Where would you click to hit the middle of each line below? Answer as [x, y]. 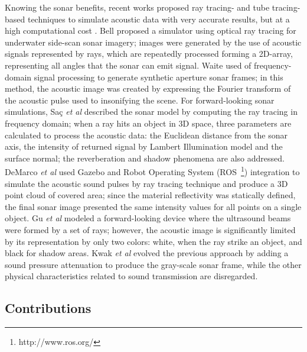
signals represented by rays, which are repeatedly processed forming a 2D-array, [149, 54]
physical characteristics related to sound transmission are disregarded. [131, 276]
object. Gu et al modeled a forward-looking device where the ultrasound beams [148, 218]
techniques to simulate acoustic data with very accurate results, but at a [159, 19]
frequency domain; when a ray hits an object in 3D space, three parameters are [148, 123]
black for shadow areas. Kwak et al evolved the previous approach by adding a [147, 253]
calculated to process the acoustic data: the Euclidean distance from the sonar [146, 135]
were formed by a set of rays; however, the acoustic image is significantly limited [150, 229]
